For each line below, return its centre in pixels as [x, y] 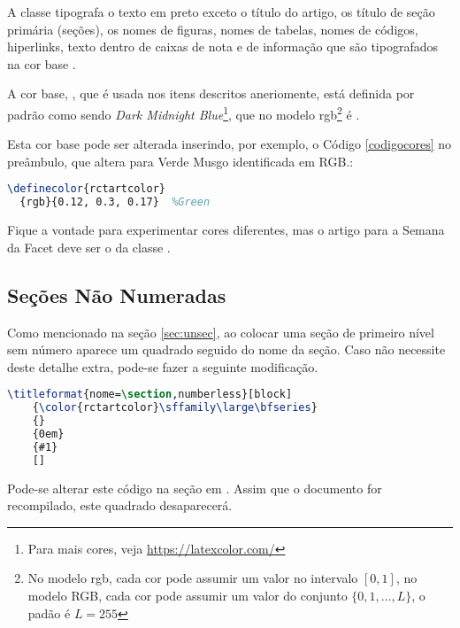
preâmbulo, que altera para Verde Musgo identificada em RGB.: [180, 161]
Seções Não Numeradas [117, 295]
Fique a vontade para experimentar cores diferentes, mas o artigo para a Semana [226, 230]
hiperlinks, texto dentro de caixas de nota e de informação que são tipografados [222, 47]
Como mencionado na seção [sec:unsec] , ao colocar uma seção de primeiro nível [221, 332]
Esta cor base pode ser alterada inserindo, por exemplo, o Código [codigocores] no [230, 144]
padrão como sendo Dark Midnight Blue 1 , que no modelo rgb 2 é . [184, 112]
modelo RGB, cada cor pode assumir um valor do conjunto [188, 595]
